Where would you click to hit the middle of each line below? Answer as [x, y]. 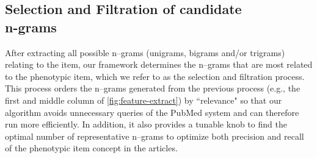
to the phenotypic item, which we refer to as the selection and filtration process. [155, 76]
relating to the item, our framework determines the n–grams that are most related [159, 64]
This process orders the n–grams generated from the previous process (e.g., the [153, 88]
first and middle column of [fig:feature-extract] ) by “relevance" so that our [144, 100]
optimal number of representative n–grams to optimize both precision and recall [155, 136]
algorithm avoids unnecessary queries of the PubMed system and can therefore [152, 112]
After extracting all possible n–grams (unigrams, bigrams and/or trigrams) [145, 52]
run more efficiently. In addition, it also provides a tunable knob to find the [146, 124]
